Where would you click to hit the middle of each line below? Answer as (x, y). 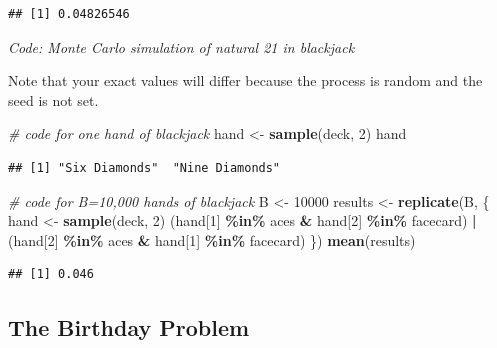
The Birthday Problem (129, 327)
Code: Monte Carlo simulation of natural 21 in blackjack (181, 46)
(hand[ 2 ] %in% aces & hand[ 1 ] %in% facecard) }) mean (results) (212, 239)
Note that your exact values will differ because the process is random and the (245, 80)
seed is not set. (53, 99)
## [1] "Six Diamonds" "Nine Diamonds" (144, 167)
